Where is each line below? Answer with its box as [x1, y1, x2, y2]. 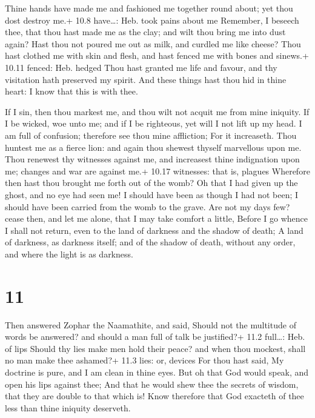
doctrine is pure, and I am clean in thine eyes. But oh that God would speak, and [5, 365, 309, 378]
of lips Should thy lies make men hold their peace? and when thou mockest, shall [5, 342, 306, 354]
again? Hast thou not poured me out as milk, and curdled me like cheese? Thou [5, 37, 301, 50]
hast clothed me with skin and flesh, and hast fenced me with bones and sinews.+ [5, 49, 309, 62]
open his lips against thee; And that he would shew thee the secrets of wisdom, [5, 377, 299, 390]
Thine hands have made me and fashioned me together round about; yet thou [5, 2, 293, 14]
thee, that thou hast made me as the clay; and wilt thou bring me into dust [5, 25, 286, 38]
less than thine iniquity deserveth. [5, 401, 131, 414]
